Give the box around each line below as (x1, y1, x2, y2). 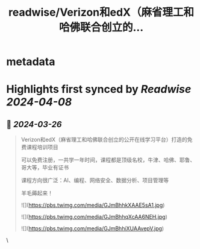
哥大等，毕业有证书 (20, 164, 69, 171)
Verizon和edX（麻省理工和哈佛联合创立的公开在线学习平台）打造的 (20, 136, 188, 143)
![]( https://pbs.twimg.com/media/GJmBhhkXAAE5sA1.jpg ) (20, 201, 165, 209)
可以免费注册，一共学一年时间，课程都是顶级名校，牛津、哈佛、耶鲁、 (20, 156, 196, 163)
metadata (6, 55, 55, 69)
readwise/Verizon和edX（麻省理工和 (8, 5, 195, 19)
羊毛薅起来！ (20, 189, 53, 197)
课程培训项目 (26, 143, 58, 151)
